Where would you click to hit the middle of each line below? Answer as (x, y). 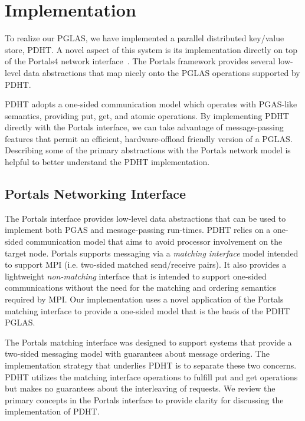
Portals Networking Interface (95, 194)
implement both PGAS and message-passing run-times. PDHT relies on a (138, 230)
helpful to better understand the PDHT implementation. (107, 162)
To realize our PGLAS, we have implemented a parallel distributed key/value (145, 38)
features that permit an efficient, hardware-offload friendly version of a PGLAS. (149, 138)
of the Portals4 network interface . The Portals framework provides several (140, 61)
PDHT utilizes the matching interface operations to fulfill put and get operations (151, 376)
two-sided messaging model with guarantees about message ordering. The (137, 353)
